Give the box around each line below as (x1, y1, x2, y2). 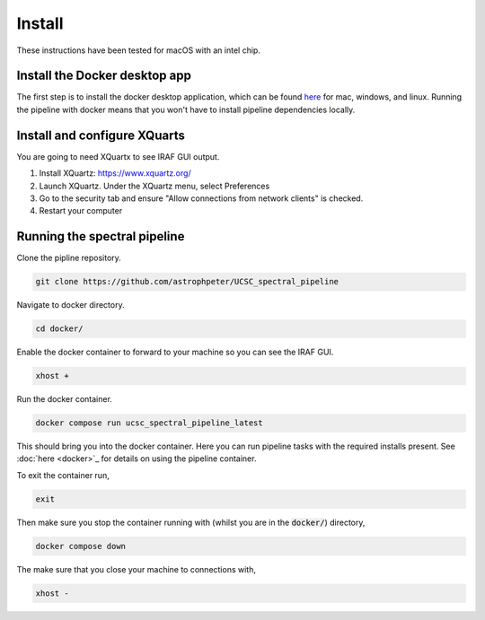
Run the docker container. (16, 394, 112, 405)
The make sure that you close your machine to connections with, (16, 563, 256, 574)
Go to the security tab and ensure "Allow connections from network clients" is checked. (39, 193, 364, 204)
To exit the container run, (16, 469, 110, 480)
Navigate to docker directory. (16, 300, 125, 310)
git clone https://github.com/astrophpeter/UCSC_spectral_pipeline (35, 276, 339, 287)
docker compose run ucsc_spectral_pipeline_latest (35, 418, 264, 428)
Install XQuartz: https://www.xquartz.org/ (39, 168, 192, 179)
